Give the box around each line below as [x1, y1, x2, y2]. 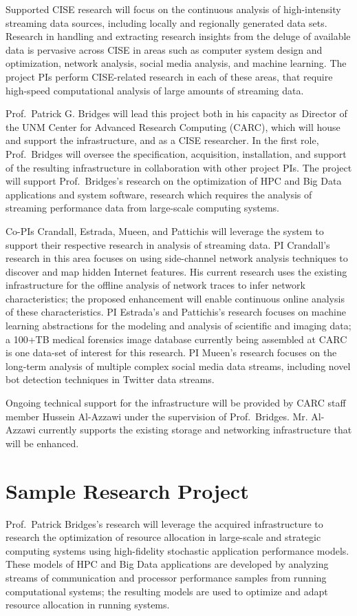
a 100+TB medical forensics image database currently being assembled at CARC [6, 331, 347, 346]
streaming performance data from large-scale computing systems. [6, 201, 279, 215]
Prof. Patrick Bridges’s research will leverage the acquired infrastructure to [6, 516, 323, 531]
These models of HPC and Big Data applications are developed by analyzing [6, 557, 329, 571]
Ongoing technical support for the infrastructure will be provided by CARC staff [6, 396, 346, 410]
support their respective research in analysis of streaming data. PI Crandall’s [6, 237, 330, 251]
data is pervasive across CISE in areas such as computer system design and [6, 42, 323, 57]
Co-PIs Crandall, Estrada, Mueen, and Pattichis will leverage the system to [6, 223, 324, 238]
